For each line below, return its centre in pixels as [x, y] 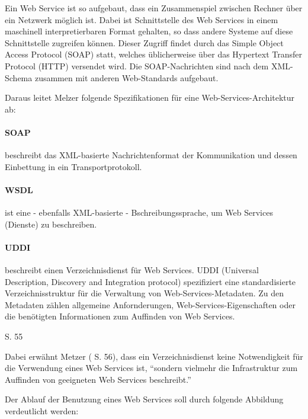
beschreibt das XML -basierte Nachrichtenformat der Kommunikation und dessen [151, 155]
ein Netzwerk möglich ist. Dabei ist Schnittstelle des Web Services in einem [142, 19]
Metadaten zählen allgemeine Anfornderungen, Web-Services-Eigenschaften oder [150, 304]
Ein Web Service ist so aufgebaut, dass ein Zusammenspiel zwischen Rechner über [154, 8]
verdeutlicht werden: [42, 411]
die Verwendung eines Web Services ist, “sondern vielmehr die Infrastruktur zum [151, 368]
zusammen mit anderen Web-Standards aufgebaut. [126, 77]
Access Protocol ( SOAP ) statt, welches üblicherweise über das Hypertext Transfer [154, 54]
